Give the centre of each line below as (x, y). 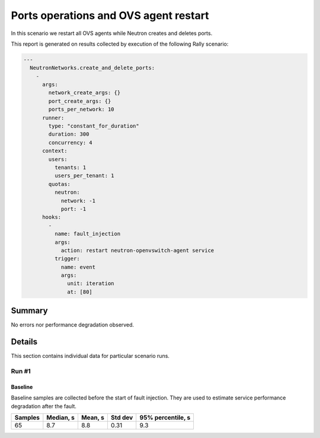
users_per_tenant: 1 (84, 176)
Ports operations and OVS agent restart (110, 15)
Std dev (122, 418)
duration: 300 (69, 134)
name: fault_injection (87, 234)
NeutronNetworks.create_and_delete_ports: (92, 68)
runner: (53, 118)
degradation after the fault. (44, 406)
